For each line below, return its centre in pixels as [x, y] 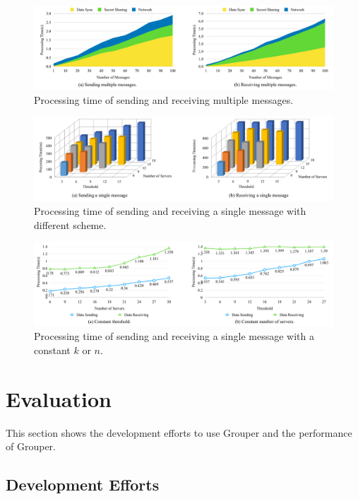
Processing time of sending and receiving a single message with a [174, 336]
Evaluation [59, 398]
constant [52, 350]
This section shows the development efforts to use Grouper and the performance [179, 432]
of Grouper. [31, 446]
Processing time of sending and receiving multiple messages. [164, 99]
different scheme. [70, 224]
